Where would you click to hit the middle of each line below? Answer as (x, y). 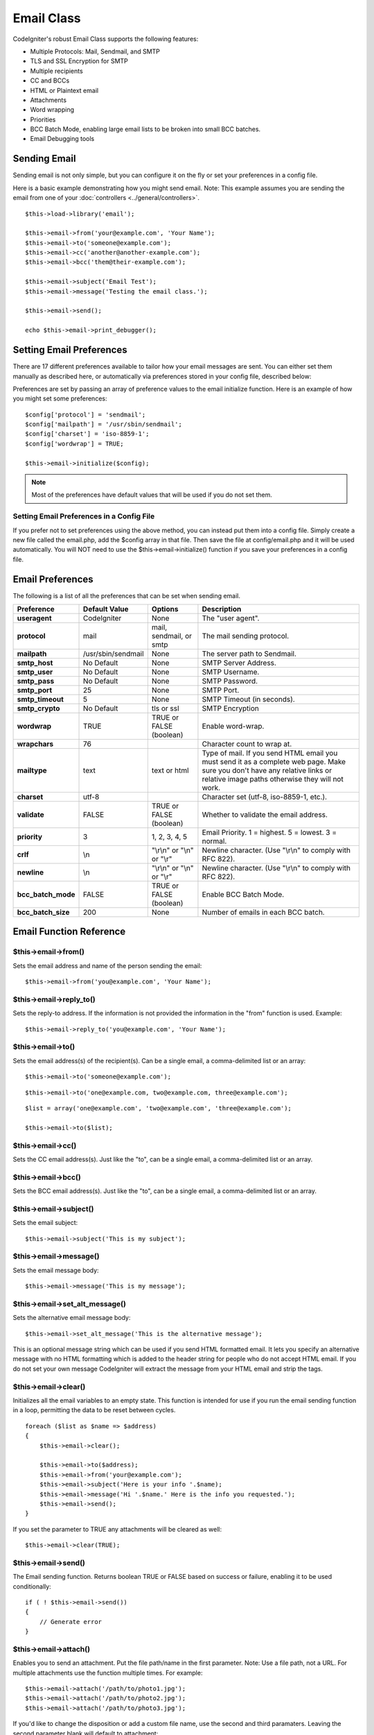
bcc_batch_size (43, 913)
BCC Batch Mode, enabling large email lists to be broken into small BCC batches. (145, 129)
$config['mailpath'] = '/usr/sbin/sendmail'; (104, 424)
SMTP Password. (230, 682)
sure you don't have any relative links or (267, 770)
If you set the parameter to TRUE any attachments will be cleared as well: (117, 1529)
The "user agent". (231, 618)
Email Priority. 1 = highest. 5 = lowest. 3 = (269, 833)
